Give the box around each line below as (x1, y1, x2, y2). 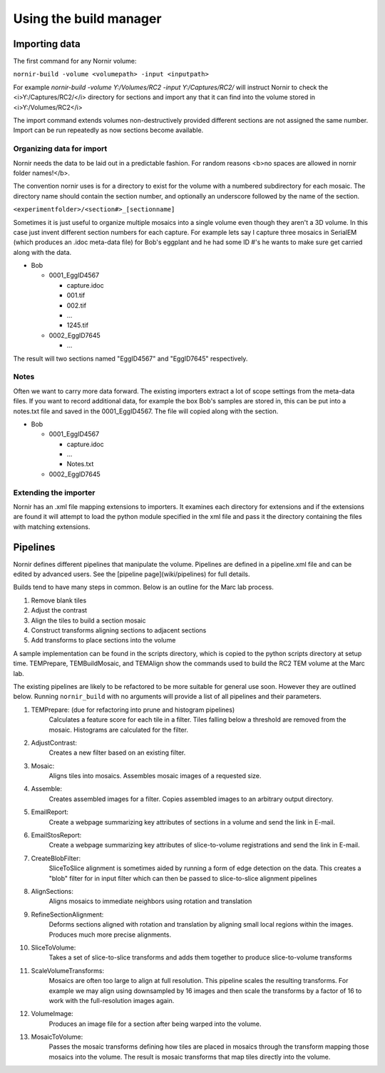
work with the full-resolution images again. (48, 996, 175, 1004)
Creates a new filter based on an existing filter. (48, 748, 186, 757)
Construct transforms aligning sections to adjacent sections (31, 626, 207, 635)
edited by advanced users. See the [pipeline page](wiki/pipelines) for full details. (13, 570, 250, 578)
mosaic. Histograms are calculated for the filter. (48, 725, 189, 734)
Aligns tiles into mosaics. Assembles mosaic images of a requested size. (48, 772, 262, 780)
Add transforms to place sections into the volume (31, 636, 176, 645)
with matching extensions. (13, 522, 91, 531)
